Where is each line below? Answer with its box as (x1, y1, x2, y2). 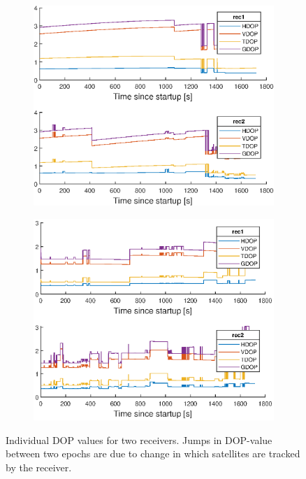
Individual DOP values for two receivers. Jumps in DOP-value (6, 432, 272, 447)
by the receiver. (6, 459, 72, 474)
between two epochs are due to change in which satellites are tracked (6, 446, 300, 461)
